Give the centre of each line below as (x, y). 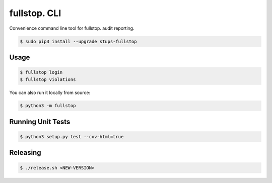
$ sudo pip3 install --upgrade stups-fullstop (78, 41)
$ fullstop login (41, 72)
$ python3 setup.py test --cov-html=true (72, 137)
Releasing (25, 153)
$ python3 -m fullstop (48, 106)
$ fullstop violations (48, 79)
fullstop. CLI (35, 13)
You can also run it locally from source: (50, 93)
